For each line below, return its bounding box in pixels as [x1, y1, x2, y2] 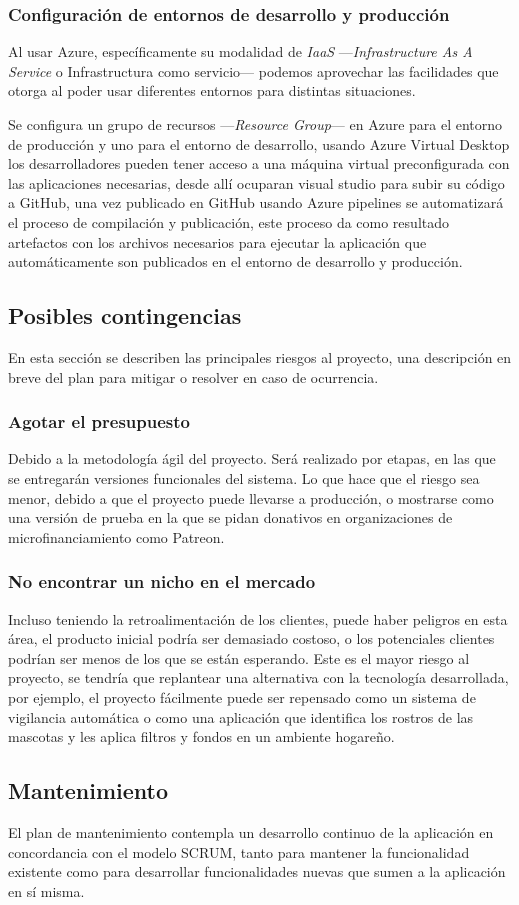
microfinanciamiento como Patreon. [8, 526, 225, 547]
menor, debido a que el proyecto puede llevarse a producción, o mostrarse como [8, 487, 494, 508]
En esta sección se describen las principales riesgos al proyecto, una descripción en [8, 346, 512, 367]
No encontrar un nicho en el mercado [8, 569, 316, 594]
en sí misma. [8, 880, 85, 901]
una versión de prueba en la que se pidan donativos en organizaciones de [8, 507, 453, 528]
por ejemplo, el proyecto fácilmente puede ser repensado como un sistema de [8, 686, 476, 707]
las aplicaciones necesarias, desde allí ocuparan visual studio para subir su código [8, 172, 505, 193]
